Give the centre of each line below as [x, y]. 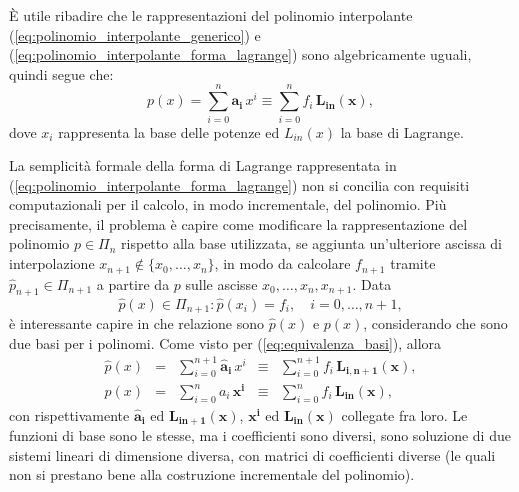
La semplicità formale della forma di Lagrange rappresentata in [203, 165]
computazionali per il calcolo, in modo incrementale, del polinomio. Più [228, 204]
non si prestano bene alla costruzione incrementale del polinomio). [212, 474]
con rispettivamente [69, 414]
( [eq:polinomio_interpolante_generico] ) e [135, 34]
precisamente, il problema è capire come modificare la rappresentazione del [238, 223]
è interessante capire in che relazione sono [137, 322]
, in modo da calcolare [282, 263]
